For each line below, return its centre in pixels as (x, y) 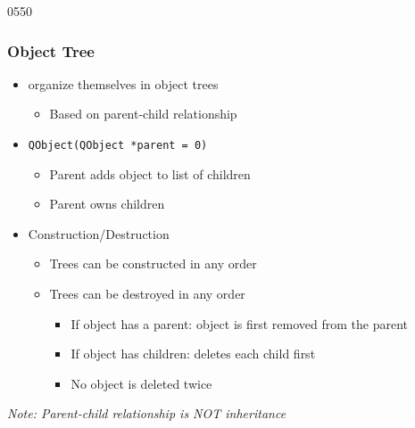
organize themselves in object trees (123, 83)
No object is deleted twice (141, 383)
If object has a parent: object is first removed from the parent (240, 323)
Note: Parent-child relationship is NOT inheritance (147, 413)
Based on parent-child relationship (143, 114)
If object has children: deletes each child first (193, 354)
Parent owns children (107, 204)
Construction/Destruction (99, 233)
